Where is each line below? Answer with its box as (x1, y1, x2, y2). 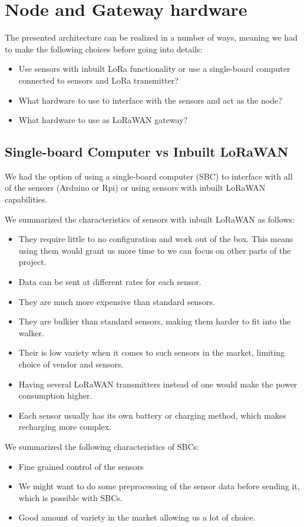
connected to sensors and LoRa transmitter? (18, 74, 179, 86)
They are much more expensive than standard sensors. (18, 295, 215, 307)
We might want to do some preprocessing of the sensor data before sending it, (18, 480, 300, 492)
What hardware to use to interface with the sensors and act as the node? (18, 94, 282, 106)
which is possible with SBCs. (18, 491, 123, 503)
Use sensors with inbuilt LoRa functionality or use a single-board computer (18, 62, 290, 75)
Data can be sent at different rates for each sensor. (18, 276, 201, 288)
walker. (18, 326, 45, 339)
